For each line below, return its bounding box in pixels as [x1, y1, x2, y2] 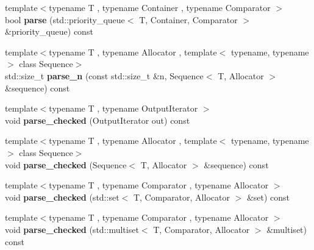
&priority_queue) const [5, 25, 93, 38]
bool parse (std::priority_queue [5, 13, 125, 26]
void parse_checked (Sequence [5, 158, 127, 171]
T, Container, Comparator [139, 13, 238, 26]
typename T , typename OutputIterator [49, 102, 198, 115]
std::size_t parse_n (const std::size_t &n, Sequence [5, 69, 204, 82]
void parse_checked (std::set [5, 190, 120, 203]
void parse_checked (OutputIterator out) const [5, 113, 190, 126]
